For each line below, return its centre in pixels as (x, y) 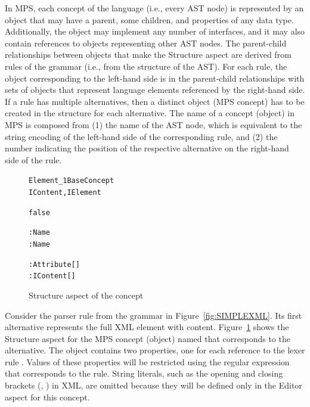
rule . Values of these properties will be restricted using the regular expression (147, 361)
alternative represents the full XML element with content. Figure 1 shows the (147, 327)
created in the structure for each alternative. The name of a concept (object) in (150, 113)
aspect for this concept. (47, 397)
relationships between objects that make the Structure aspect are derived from (148, 55)
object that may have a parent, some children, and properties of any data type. (149, 19)
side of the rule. (33, 159)
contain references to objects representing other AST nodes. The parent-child (146, 43)
